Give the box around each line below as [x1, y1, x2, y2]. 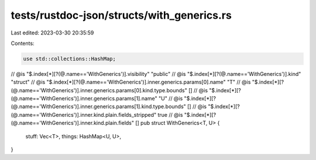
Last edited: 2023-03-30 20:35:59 [11, 29, 94, 36]
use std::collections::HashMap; [23, 55, 116, 62]
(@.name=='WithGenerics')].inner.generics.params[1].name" [11, 95, 157, 102]
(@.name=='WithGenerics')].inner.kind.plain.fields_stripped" [11, 111, 157, 118]
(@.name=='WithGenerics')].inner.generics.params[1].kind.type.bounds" [11, 103, 187, 110]
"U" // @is [158, 95, 183, 102]
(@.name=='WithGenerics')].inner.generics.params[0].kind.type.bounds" [11, 86, 187, 93]
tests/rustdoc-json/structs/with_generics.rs [11, 9, 232, 22]
